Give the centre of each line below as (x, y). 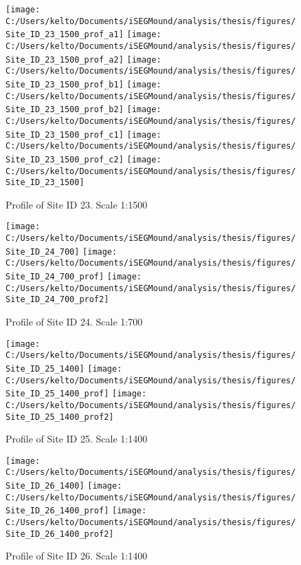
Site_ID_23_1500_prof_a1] (65, 35)
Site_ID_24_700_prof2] (57, 300)
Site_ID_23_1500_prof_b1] (65, 84)
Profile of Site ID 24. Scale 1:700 (74, 322)
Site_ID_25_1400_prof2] (60, 417)
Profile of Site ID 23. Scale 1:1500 (77, 204)
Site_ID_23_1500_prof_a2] (65, 60)
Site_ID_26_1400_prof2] (60, 534)
